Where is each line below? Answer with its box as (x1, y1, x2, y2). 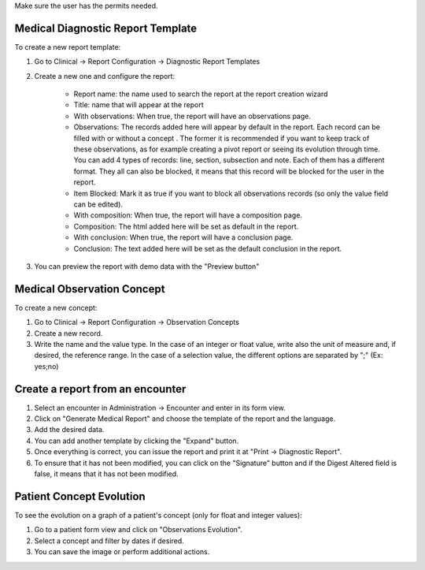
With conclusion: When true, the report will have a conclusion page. (73, 233, 294, 242)
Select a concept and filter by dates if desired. (34, 536, 184, 546)
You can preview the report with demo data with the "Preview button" (34, 261, 260, 271)
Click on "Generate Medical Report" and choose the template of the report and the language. (34, 414, 336, 423)
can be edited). (73, 199, 124, 209)
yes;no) (34, 361, 59, 371)
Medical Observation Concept (14, 282, 165, 296)
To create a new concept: (14, 303, 98, 312)
